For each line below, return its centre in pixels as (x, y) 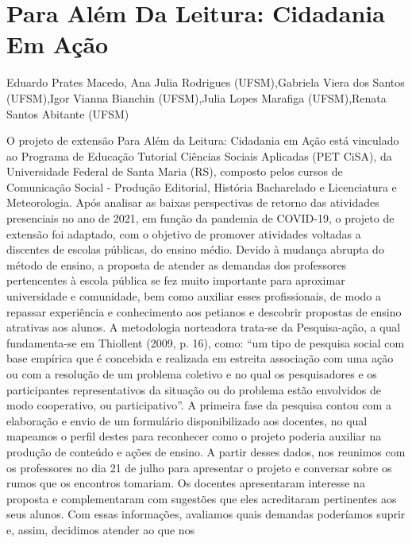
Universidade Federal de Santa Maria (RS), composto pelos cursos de (175, 171)
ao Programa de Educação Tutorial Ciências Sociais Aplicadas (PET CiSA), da (199, 155)
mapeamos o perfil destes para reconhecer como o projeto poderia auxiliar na (194, 436)
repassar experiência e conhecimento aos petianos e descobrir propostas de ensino (204, 311)
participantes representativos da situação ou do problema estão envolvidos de (194, 389)
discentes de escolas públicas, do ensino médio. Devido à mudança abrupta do (195, 249)
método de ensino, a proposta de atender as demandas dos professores (177, 264)
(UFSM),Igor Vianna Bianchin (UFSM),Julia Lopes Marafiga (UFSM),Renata (196, 97)
